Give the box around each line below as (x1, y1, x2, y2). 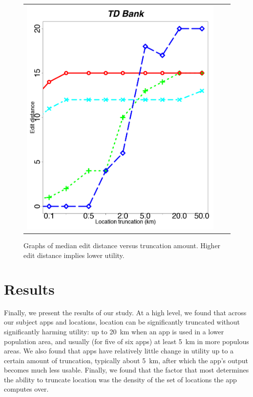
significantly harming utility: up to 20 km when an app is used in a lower (4, 326, 224, 336)
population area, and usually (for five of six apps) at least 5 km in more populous (4, 336, 249, 346)
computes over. (4, 384, 49, 394)
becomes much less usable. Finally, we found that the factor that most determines (4, 365, 249, 375)
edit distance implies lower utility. (23, 250, 125, 260)
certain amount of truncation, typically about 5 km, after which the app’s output (4, 355, 248, 365)
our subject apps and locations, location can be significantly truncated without (4, 317, 240, 327)
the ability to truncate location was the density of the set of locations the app (4, 374, 237, 384)
